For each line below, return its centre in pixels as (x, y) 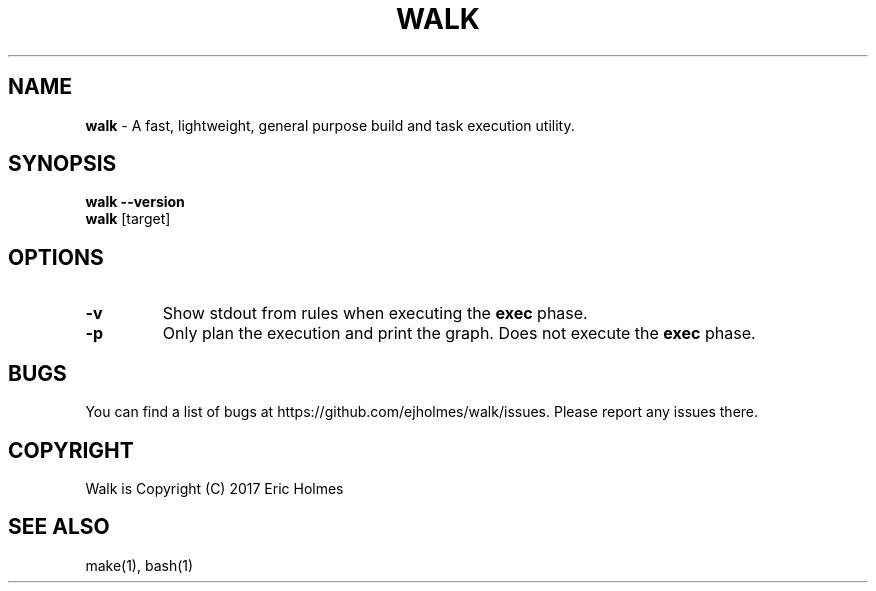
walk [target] (128, 219)
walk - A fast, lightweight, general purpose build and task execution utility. (330, 125)
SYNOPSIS (62, 164)
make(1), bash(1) (139, 565)
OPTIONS (56, 257)
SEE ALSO (59, 527)
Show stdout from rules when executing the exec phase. (375, 313)
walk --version (135, 202)
